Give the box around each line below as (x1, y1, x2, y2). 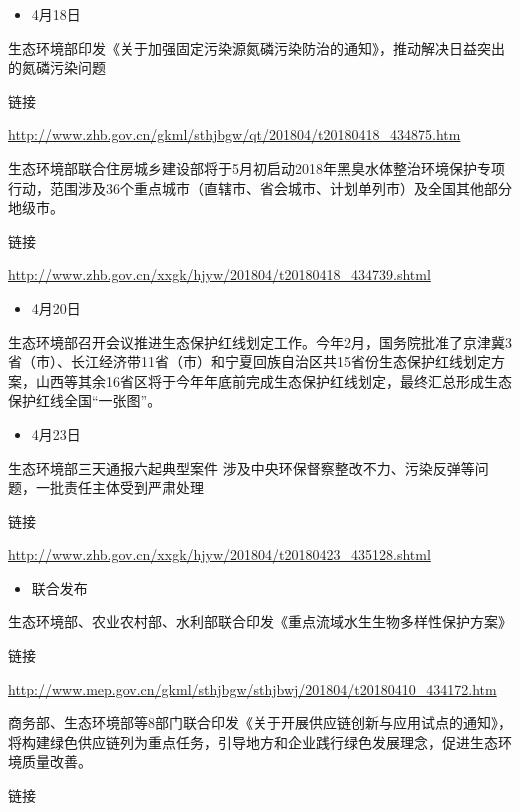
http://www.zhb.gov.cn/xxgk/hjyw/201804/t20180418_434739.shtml (8, 264, 431, 285)
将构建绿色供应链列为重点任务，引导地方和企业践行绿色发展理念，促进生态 (8, 731, 498, 752)
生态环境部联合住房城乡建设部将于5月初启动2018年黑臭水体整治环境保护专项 (8, 157, 505, 178)
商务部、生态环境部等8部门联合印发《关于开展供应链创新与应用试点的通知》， (8, 712, 512, 733)
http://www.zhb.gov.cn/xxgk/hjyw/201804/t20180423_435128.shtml (8, 544, 431, 565)
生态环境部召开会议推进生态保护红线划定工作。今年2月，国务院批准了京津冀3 (8, 331, 512, 352)
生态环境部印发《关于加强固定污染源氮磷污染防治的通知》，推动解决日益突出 (8, 37, 505, 58)
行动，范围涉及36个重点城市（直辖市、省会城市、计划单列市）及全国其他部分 (8, 177, 512, 198)
